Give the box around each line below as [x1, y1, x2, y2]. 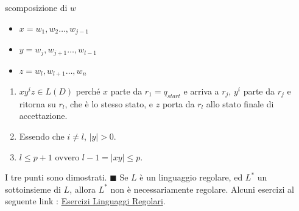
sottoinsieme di [5, 182, 61, 195]
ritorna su [19, 97, 56, 110]
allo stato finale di [206, 97, 274, 110]
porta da [162, 97, 195, 110]
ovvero [55, 150, 80, 163]
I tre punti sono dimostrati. [5, 171, 107, 184]
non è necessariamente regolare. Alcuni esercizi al [110, 182, 294, 195]
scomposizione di [5, 1, 68, 13]
